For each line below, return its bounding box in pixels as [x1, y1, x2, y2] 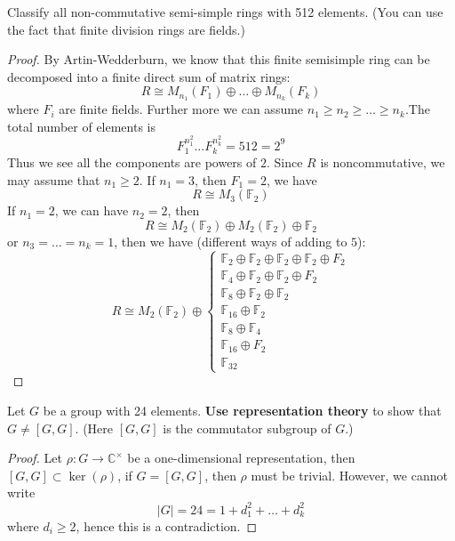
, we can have [54, 201, 129, 220]
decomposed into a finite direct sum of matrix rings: [7, 67, 291, 85]
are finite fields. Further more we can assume [59, 100, 304, 118]
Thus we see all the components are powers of [7, 153, 257, 172]
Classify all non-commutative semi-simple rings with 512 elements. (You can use [7, 3, 443, 20]
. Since [266, 153, 303, 172]
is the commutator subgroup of [163, 418, 331, 437]
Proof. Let [7, 448, 62, 467]
